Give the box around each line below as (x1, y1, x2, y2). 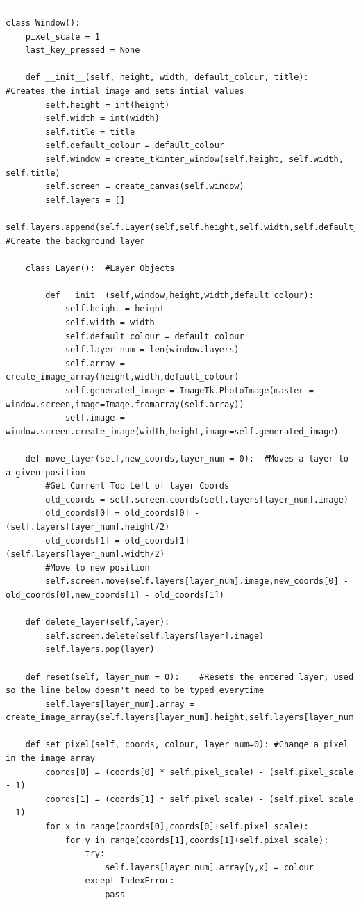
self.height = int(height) (45, 99, 170, 110)
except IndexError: (85, 876, 175, 886)
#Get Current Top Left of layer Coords (45, 481, 230, 491)
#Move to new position (45, 562, 150, 573)
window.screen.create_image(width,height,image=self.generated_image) (6, 426, 339, 437)
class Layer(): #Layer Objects (25, 263, 175, 273)
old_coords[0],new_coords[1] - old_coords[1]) (6, 589, 224, 600)
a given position (6, 467, 85, 478)
